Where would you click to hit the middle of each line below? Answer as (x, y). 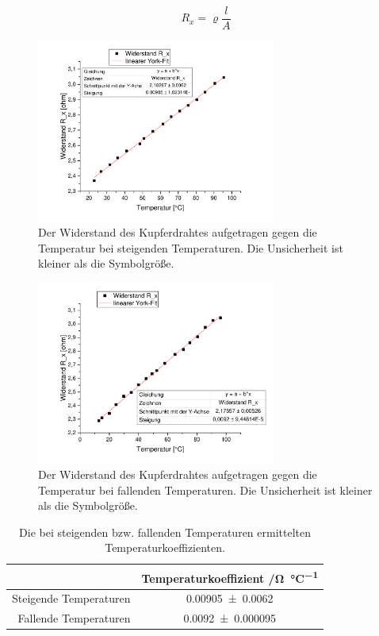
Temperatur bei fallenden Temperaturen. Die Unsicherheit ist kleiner (205, 490)
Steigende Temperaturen (71, 598)
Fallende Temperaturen (74, 618)
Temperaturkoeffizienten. (165, 547)
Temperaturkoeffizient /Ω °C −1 (230, 576)
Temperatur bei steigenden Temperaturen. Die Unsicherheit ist (191, 247)
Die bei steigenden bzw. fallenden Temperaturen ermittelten (165, 532)
